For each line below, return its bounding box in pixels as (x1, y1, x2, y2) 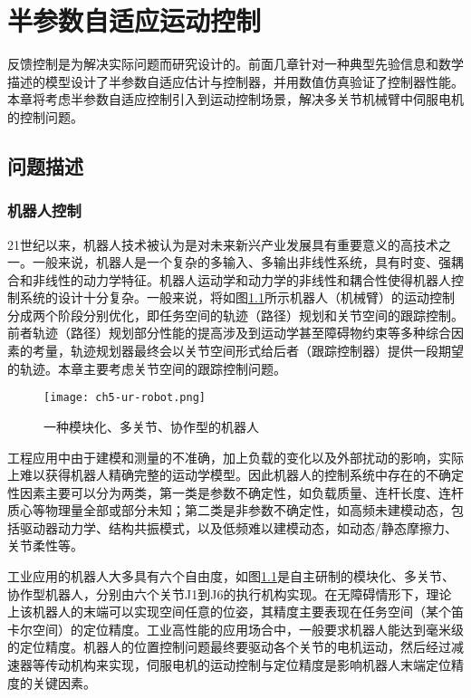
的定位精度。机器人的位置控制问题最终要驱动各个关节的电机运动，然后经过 (7, 637, 451, 656)
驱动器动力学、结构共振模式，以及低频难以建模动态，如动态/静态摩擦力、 (19, 518, 457, 537)
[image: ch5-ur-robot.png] (43, 391, 206, 405)
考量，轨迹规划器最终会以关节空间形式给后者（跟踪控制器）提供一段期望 (32, 341, 464, 360)
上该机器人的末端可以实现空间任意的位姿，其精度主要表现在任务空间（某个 (7, 602, 451, 621)
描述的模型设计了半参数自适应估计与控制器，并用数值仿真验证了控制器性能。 (7, 72, 464, 91)
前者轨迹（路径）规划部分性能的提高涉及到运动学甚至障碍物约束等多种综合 (7, 323, 451, 342)
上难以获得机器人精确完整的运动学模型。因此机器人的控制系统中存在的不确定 (7, 465, 464, 484)
